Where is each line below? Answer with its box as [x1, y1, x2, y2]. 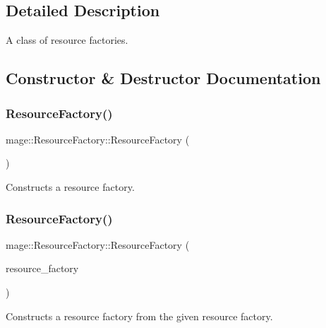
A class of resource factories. [6, 33, 128, 47]
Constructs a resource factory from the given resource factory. [6, 308, 273, 323]
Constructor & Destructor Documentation [6, 67, 321, 89]
